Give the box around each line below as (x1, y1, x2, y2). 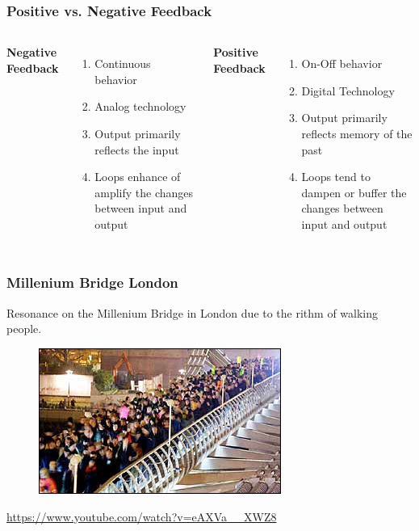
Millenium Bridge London (6, 272, 178, 293)
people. (6, 320, 42, 337)
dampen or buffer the (301, 183, 407, 200)
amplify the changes (94, 183, 194, 200)
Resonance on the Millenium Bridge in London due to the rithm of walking (6, 304, 379, 321)
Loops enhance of (94, 168, 181, 185)
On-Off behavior (301, 55, 383, 72)
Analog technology (94, 98, 186, 115)
